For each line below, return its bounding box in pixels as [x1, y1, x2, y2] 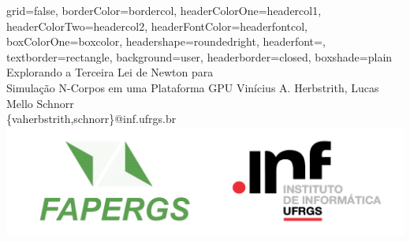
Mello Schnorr [6, 95, 74, 111]
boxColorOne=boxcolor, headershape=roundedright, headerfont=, [6, 33, 326, 50]
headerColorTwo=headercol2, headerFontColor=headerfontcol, [6, 17, 307, 34]
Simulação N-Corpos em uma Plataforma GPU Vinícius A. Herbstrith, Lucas [6, 79, 379, 95]
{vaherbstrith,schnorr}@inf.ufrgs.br [6, 110, 177, 127]
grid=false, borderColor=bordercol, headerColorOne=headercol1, [6, 2, 322, 18]
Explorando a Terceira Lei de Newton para [6, 64, 214, 80]
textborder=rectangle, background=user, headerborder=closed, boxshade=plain [6, 48, 393, 65]
